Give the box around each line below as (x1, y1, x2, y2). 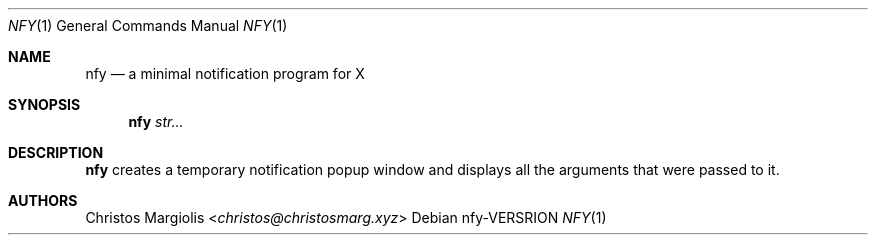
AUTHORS (8, 192, 78, 209)
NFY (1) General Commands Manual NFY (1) (8, 17, 288, 34)
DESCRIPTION (8, 144, 104, 161)
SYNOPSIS (8, 96, 81, 113)
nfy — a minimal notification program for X (85, 65, 365, 82)
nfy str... (128, 113, 184, 130)
